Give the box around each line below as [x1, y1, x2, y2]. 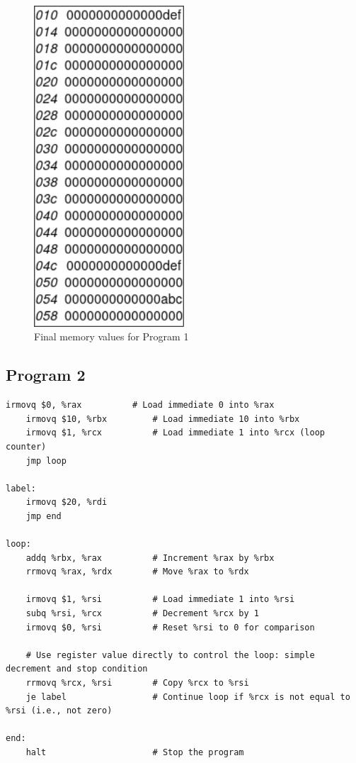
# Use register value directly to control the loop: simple [25, 650, 315, 660]
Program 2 [6, 364, 86, 386]
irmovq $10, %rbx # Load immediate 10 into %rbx [25, 413, 300, 424]
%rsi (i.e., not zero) [6, 706, 113, 716]
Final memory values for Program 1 [34, 329, 189, 344]
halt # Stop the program [25, 747, 244, 758]
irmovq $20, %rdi [25, 497, 108, 508]
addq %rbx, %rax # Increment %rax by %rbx [25, 552, 275, 563]
